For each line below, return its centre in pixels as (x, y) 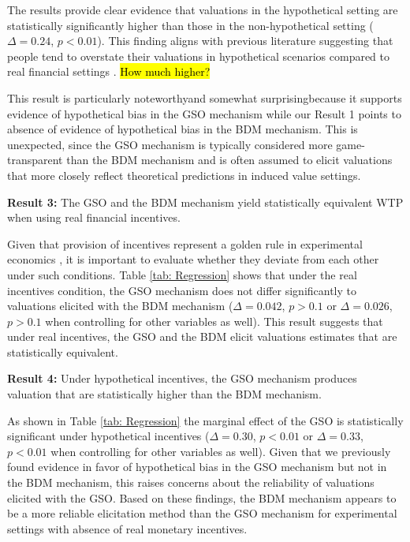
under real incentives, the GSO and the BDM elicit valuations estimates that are (202, 336)
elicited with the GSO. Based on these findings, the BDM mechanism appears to (202, 497)
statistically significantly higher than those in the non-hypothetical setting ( (190, 25)
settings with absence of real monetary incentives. (127, 528)
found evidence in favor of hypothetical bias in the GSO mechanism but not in (197, 467)
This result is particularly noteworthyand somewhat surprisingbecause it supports (205, 97)
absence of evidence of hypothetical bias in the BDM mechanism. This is (183, 129)
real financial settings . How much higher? (109, 71)
